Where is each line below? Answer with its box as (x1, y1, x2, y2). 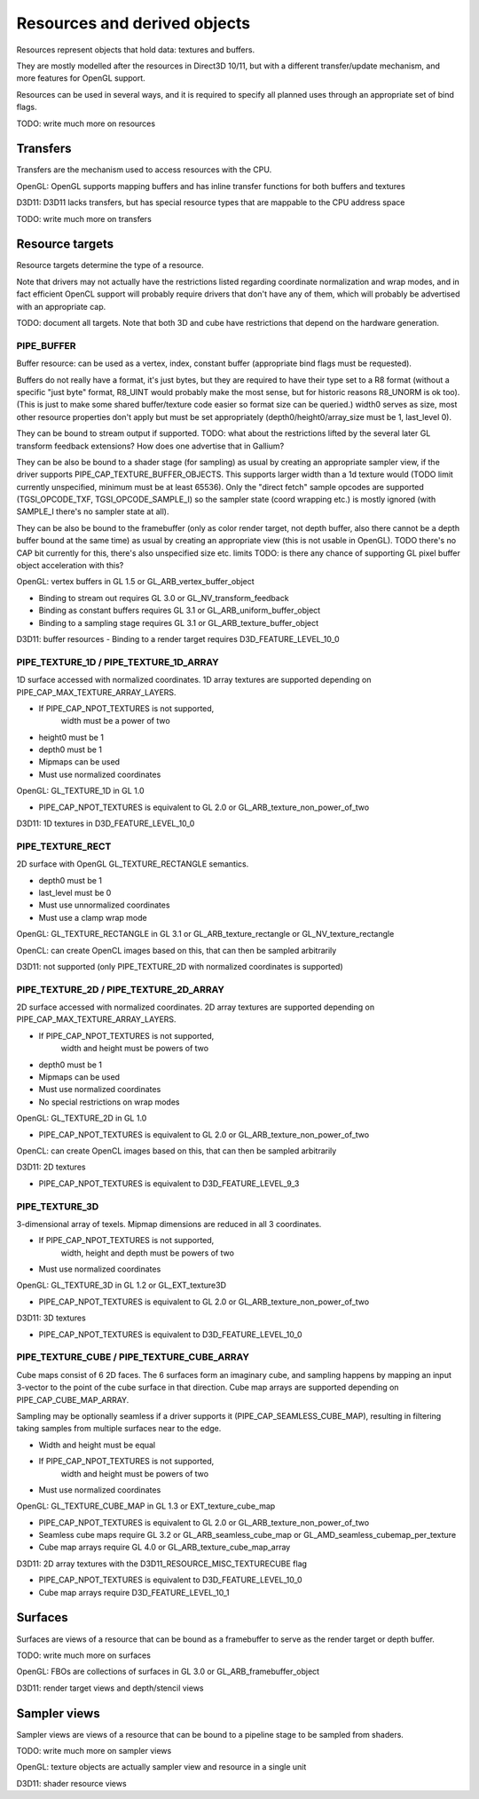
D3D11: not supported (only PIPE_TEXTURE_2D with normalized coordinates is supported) (16, 961, 343, 971)
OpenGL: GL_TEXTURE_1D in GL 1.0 (16, 786, 145, 796)
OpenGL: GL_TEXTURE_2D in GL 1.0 (16, 1113, 147, 1123)
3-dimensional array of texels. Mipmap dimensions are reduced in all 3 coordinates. (16, 1218, 322, 1229)
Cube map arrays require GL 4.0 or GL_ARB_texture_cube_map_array (38, 1541, 291, 1553)
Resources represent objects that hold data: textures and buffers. (16, 44, 255, 55)
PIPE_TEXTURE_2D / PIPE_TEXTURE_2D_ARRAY (16, 983, 225, 995)
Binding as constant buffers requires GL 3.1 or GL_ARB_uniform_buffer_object (38, 605, 321, 616)
